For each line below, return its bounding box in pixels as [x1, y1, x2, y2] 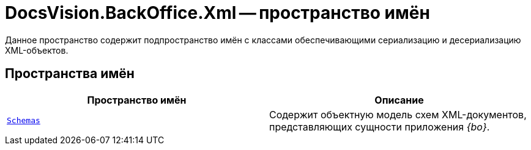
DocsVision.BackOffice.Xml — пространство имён [5, 2, 430, 23]
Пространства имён [5, 66, 135, 82]
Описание [374, 93, 424, 106]
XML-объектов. [5, 45, 69, 55]
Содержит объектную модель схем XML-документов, [269, 108, 527, 121]
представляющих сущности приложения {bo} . [269, 120, 490, 133]
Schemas [7, 116, 40, 126]
